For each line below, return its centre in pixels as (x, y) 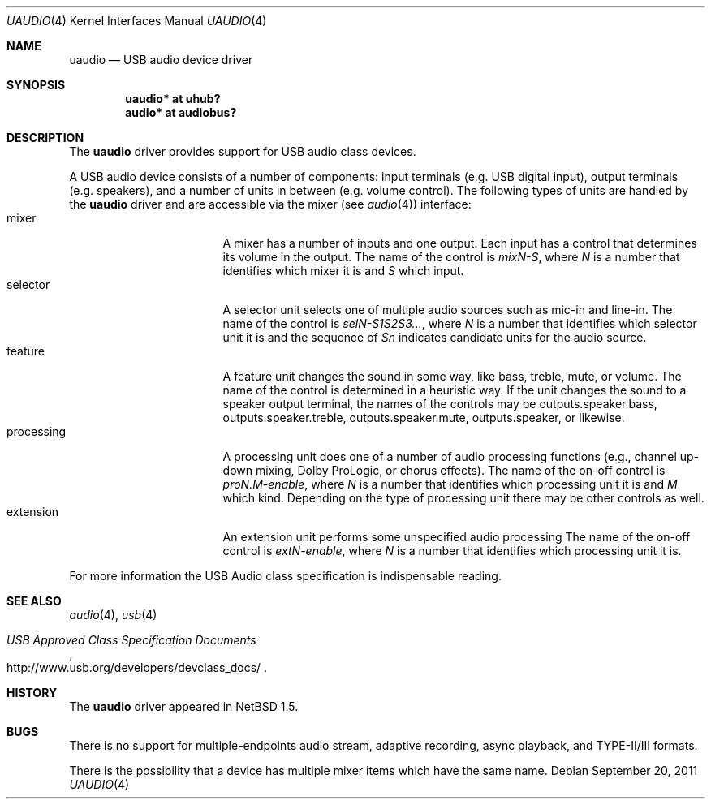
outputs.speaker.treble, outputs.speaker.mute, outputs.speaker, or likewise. (424, 418)
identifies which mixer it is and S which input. (343, 271)
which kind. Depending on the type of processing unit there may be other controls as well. (463, 498)
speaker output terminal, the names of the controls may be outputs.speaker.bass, (440, 404)
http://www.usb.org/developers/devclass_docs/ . (137, 667)
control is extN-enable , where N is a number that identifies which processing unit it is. (452, 551)
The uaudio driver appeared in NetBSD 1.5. (184, 706)
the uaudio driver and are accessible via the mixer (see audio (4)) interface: (270, 204)
